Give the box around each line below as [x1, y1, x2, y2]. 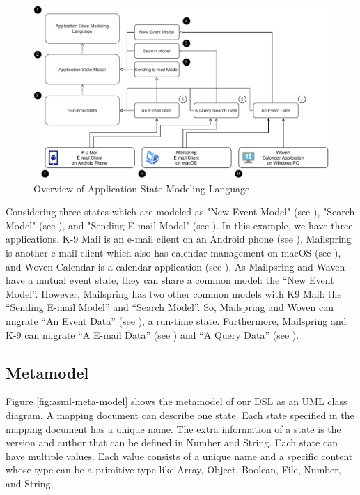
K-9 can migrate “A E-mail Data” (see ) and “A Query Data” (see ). [6, 327, 299, 342]
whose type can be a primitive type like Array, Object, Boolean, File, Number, [6, 462, 341, 477]
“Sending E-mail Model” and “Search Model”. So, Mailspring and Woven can [6, 300, 334, 314]
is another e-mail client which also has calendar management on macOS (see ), [6, 245, 341, 259]
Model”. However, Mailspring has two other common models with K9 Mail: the [6, 286, 342, 300]
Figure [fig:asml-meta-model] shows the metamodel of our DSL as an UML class [6, 394, 347, 409]
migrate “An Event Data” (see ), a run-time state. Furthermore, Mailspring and [6, 313, 347, 328]
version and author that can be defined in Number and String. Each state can [6, 435, 338, 450]
